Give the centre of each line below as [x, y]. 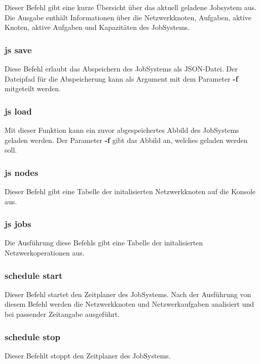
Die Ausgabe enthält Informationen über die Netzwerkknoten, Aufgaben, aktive [128, 17]
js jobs [18, 224]
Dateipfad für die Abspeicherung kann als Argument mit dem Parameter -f [121, 78]
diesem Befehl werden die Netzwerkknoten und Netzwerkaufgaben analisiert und [129, 304]
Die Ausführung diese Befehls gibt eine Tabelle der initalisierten [104, 243]
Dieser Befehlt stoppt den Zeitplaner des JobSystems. [88, 355]
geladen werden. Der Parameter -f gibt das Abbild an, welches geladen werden [126, 140]
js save [18, 49]
